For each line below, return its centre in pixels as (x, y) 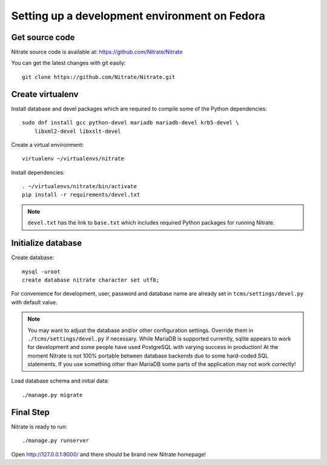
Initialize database (47, 243)
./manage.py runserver (56, 441)
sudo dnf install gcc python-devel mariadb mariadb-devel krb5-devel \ (130, 123)
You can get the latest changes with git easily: (69, 63)
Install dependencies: (38, 172)
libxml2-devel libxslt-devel (78, 131)
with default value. (34, 302)
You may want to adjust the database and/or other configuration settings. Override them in (140, 330)
